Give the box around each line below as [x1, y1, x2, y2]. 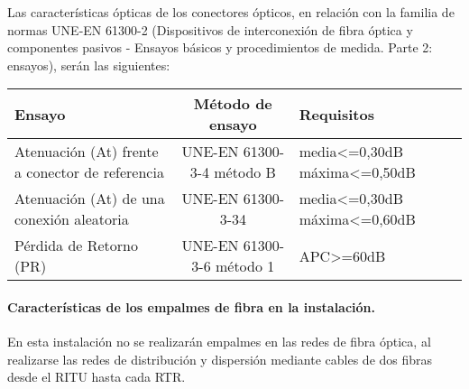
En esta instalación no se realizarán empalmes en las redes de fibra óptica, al [7, 332, 431, 351]
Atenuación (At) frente [14, 141, 159, 162]
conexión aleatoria [14, 208, 129, 230]
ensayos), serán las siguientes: [7, 55, 170, 74]
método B [214, 162, 276, 183]
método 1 [215, 255, 275, 277]
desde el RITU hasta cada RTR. [7, 367, 186, 386]
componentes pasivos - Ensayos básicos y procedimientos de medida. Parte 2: [7, 38, 433, 57]
